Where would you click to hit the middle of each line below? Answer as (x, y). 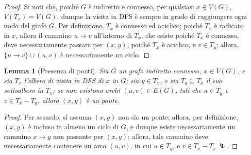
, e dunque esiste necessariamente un (181, 126)
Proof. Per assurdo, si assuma (48, 117)
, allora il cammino (44, 35)
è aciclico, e (178, 44)
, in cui (141, 146)
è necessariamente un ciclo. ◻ (105, 54)
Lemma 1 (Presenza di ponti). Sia (56, 71)
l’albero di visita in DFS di (64, 80)
